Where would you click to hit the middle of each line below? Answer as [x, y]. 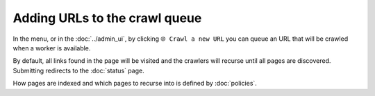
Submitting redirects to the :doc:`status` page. [79, 70]
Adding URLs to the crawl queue [107, 18]
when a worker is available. [52, 48]
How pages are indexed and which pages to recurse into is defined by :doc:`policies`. [135, 84]
